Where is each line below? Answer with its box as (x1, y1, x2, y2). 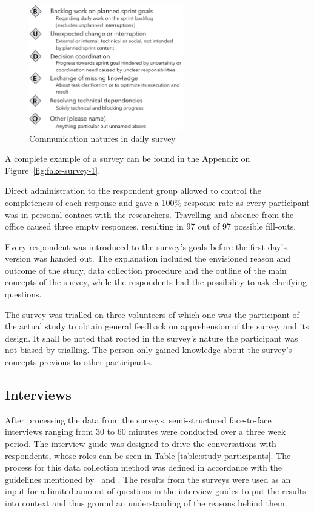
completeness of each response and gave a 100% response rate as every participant (5, 196, 310, 208)
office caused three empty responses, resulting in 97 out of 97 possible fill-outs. (5, 220, 296, 233)
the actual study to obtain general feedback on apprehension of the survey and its (5, 320, 309, 333)
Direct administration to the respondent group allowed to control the (5, 184, 261, 197)
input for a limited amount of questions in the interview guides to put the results (5, 485, 306, 497)
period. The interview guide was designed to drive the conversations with (5, 437, 276, 450)
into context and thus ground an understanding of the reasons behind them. (5, 496, 287, 509)
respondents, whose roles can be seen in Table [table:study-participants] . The (5, 449, 291, 462)
